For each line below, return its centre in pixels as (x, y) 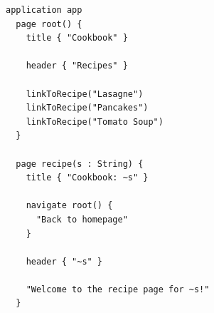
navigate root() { (69, 206)
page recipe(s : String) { (80, 164)
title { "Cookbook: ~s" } (87, 178)
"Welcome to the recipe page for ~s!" (118, 289)
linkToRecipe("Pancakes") (87, 108)
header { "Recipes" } (77, 66)
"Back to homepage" (82, 219)
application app (44, 10)
